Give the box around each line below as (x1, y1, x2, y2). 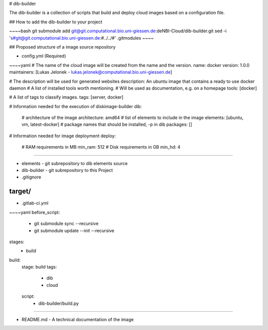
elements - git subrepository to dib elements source (21, 160, 128, 166)
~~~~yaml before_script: (9, 209, 61, 215)
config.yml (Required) (21, 53, 67, 59)
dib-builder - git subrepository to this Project (21, 167, 113, 173)
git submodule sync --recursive (34, 220, 99, 226)
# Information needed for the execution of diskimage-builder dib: (9, 103, 142, 109)
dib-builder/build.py (38, 300, 79, 306)
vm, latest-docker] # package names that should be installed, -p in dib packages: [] (21, 121, 193, 127)
